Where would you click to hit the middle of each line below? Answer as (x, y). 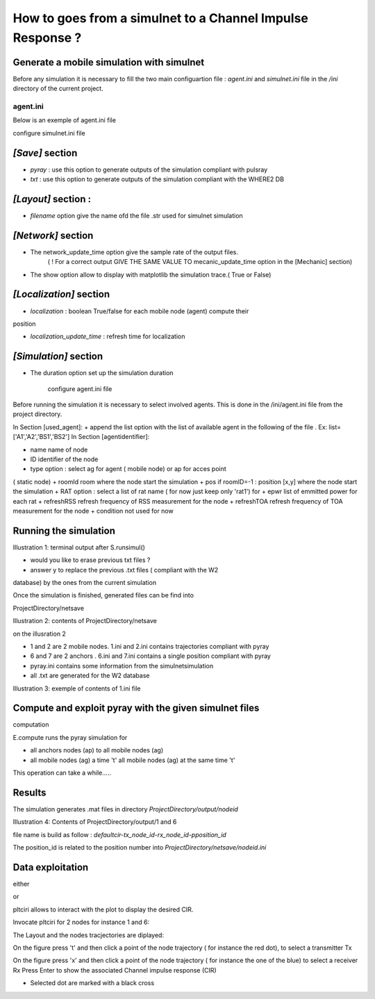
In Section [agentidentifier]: (110, 437)
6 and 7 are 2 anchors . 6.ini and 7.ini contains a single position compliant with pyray (150, 656)
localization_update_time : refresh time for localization (108, 336)
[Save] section (45, 153)
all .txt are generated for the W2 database (90, 676)
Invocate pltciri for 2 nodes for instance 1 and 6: (81, 922)
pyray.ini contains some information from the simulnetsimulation (122, 666)
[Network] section (53, 235)
